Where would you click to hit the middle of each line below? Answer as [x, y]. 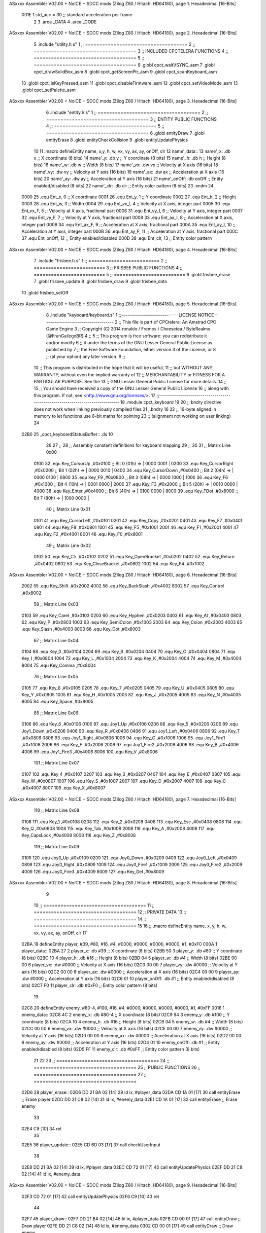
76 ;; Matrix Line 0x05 [56, 677]
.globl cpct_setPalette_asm [49, 90]
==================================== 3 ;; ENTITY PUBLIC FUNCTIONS [131, 119]
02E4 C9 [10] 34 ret [41, 1128]
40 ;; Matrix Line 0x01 [68, 509]
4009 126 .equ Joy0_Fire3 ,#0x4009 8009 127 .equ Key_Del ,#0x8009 [93, 871]
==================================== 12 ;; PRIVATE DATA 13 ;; [110, 912]
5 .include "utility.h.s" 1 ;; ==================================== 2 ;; [115, 44]
